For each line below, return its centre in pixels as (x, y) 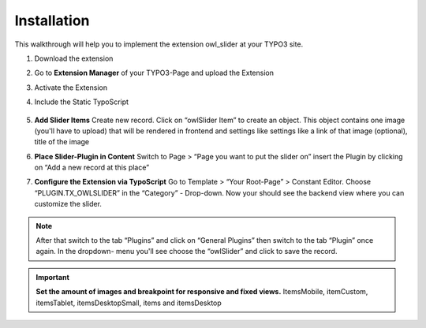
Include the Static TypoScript (82, 102)
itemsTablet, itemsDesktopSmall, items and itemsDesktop (129, 303)
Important (53, 277)
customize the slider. (68, 204)
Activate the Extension (71, 88)
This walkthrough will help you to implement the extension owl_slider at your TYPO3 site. (159, 44)
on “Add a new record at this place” (92, 168)
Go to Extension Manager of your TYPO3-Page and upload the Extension (154, 73)
